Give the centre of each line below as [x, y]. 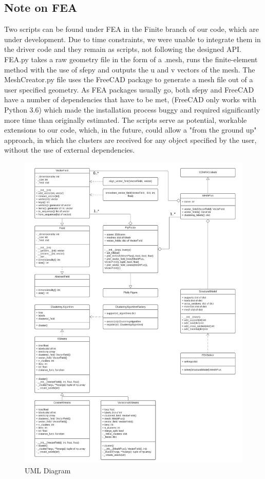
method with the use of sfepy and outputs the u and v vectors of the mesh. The [130, 69]
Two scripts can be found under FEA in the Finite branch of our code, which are [132, 29]
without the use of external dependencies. [70, 150]
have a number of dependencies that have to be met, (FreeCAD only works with [130, 99]
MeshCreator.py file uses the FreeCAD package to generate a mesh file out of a [129, 79]
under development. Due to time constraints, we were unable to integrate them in [132, 39]
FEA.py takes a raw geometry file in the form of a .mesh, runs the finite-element [131, 59]
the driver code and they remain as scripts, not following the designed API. [123, 49]
